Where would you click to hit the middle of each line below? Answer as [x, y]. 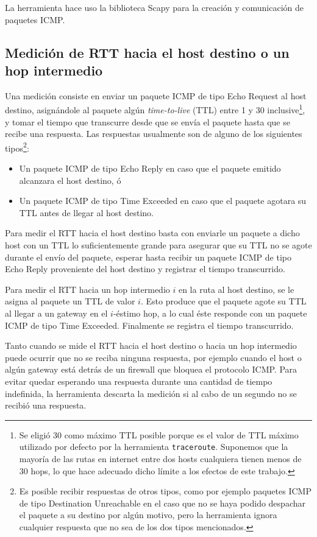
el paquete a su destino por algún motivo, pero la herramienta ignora [148, 515]
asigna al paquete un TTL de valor [70, 301]
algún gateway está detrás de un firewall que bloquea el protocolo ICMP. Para [151, 369]
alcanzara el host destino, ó [70, 180]
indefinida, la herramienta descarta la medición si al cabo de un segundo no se [151, 393]
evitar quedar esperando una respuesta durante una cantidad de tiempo [139, 381]
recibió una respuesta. [46, 405]
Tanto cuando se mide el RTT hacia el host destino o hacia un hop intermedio [151, 346]
